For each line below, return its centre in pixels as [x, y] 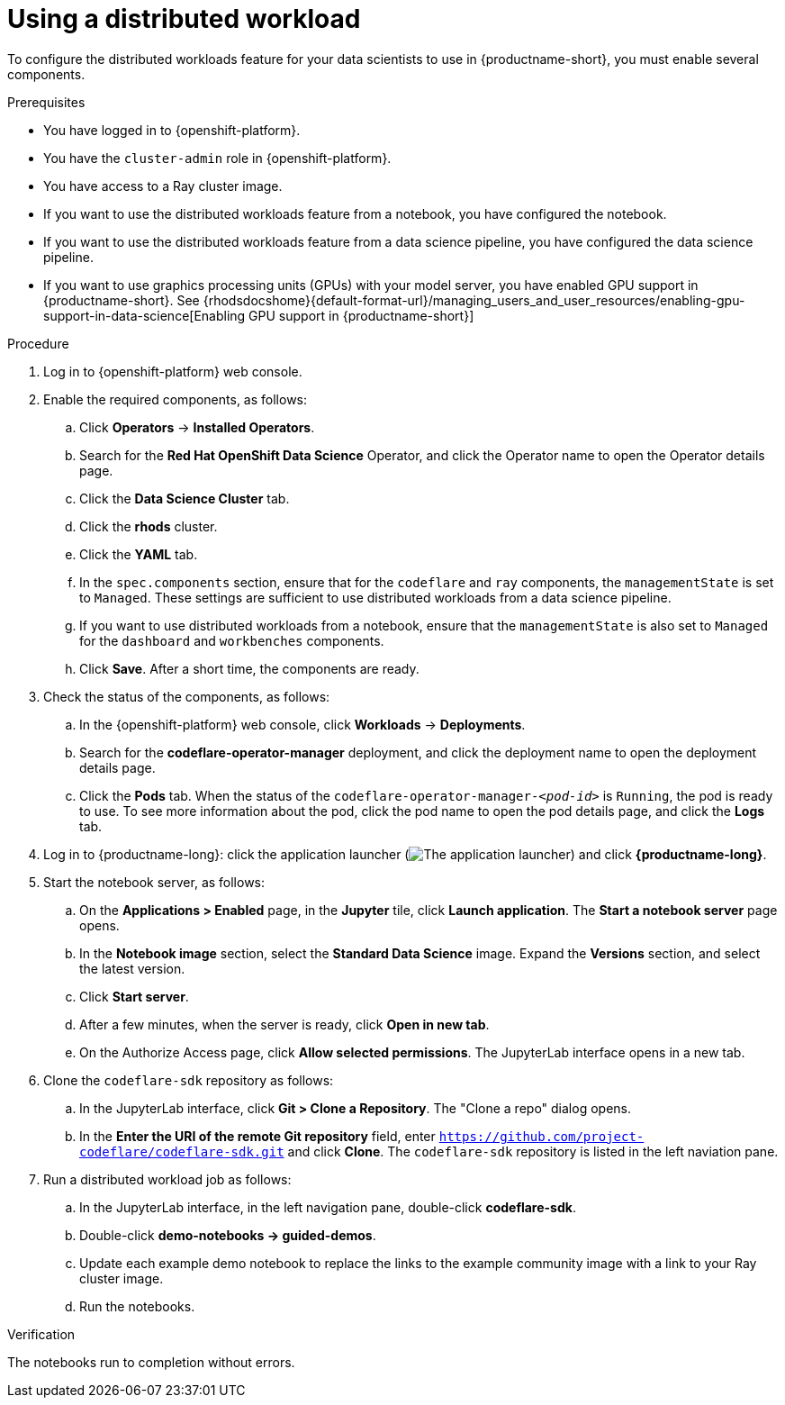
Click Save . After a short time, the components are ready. [249, 668]
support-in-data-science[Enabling [144, 315]
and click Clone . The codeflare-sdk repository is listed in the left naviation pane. [533, 1151]
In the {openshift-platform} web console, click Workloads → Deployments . [302, 724]
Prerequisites [46, 102]
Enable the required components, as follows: [176, 399]
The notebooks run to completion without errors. [151, 1362]
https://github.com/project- [541, 1136]
